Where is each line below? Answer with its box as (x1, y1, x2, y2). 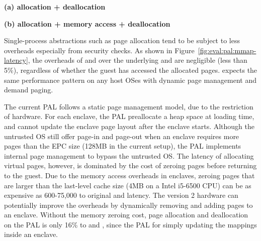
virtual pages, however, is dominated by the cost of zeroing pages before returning (4, 160, 257, 171)
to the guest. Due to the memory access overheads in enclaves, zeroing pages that (4, 170, 255, 180)
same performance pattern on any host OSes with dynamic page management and (4, 74, 256, 85)
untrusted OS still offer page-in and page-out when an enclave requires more (4, 131, 239, 141)
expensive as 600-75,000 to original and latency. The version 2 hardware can (4, 190, 238, 200)
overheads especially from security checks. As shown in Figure (4, 45, 195, 55)
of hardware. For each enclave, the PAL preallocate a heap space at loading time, (4, 111, 254, 122)
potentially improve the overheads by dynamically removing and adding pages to (4, 199, 253, 210)
